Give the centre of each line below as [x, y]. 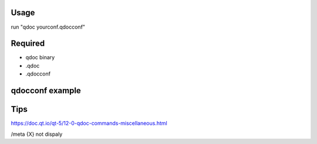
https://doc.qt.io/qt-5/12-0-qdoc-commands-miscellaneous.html [89, 124]
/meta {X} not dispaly [37, 134]
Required [28, 44]
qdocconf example [46, 91]
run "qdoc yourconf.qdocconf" [48, 27]
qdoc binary [40, 57]
